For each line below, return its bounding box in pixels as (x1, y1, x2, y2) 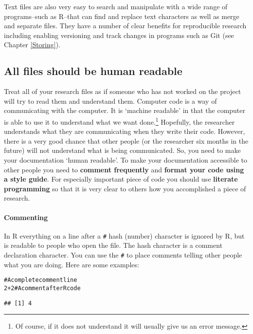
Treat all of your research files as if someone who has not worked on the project (4, 86, 241, 96)
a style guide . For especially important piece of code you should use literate (4, 174, 238, 184)
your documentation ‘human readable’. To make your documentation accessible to (4, 154, 247, 165)
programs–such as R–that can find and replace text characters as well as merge (4, 11, 239, 21)
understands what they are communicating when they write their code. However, (4, 126, 245, 136)
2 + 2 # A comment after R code (4, 284, 81, 292)
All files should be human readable (4, 63, 182, 78)
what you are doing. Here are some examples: (4, 259, 139, 269)
